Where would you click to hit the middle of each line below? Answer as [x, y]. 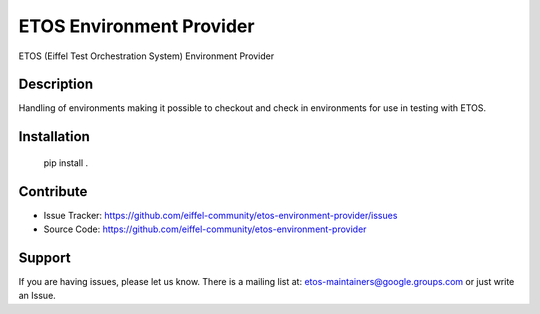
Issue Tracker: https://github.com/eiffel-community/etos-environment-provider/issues [220, 215]
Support [44, 257]
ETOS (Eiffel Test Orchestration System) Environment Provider [146, 56]
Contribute [53, 191]
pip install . [66, 162]
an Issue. [37, 296]
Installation [54, 136]
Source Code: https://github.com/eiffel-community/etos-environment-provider [205, 229]
